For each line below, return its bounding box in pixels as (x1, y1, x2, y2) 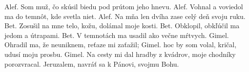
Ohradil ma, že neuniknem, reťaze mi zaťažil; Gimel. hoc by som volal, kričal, (4, 39, 237, 50)
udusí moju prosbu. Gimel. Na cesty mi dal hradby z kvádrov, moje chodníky (4, 49, 236, 59)
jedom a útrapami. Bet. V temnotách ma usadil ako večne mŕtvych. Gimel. (4, 30, 229, 40)
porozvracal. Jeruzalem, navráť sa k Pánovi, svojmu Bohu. (4, 58, 179, 69)
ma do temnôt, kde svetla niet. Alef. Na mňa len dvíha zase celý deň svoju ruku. (4, 11, 246, 21)
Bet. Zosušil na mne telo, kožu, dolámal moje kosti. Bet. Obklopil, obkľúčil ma (4, 20, 240, 31)
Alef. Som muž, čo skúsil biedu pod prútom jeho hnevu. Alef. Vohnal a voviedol (4, 1, 243, 11)
